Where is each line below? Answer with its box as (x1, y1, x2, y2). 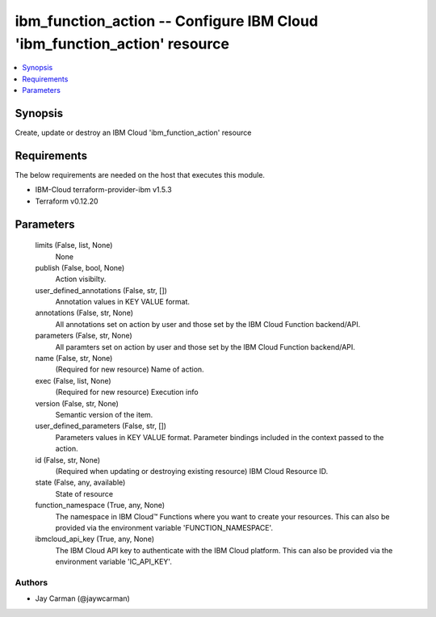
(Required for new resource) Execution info (55, 388, 199, 397)
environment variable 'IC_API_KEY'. (55, 557, 173, 567)
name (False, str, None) (35, 354, 113, 363)
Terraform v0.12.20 (35, 196, 99, 206)
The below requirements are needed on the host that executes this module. (15, 170, 266, 179)
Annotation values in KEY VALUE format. (55, 297, 190, 307)
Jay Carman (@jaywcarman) (35, 594, 131, 603)
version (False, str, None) (35, 398, 119, 408)
